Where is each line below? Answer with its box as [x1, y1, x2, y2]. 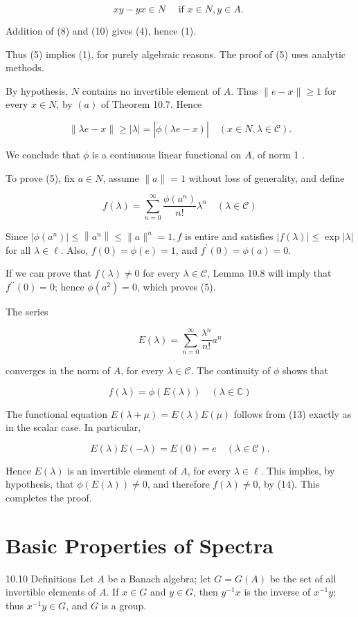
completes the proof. [6, 490, 92, 504]
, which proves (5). [136, 279, 216, 294]
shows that [283, 362, 328, 377]
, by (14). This [258, 477, 320, 491]
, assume [102, 170, 139, 185]
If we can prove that [6, 266, 91, 280]
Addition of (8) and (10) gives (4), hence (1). [6, 24, 197, 37]
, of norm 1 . [251, 147, 305, 161]
